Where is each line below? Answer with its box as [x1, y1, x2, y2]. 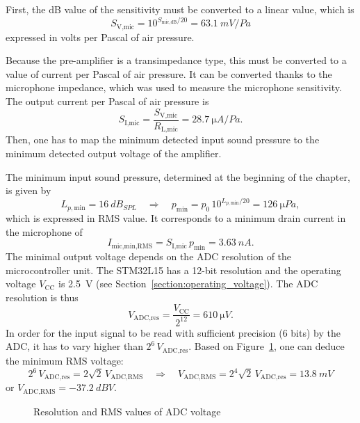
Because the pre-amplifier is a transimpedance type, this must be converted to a [6, 53, 347, 67]
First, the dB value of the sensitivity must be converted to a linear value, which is [6, 2, 354, 16]
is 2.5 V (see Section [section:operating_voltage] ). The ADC [58, 276, 318, 291]
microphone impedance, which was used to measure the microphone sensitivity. [6, 80, 342, 95]
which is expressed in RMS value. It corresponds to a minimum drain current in [6, 211, 346, 225]
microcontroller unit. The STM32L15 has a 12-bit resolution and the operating [6, 262, 341, 277]
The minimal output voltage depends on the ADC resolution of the [6, 249, 292, 264]
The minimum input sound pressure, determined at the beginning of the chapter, [6, 169, 350, 184]
